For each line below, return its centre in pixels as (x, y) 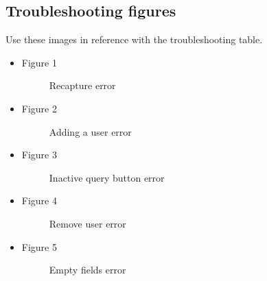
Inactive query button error (107, 177)
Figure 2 (39, 108)
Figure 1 (39, 62)
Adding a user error (90, 131)
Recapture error (82, 85)
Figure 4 (39, 200)
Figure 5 (39, 246)
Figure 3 (39, 155)
